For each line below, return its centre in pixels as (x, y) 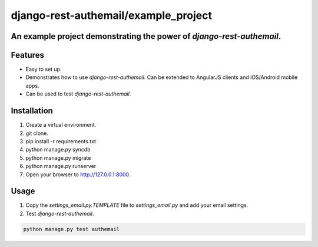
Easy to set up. (44, 69)
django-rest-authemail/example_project (111, 15)
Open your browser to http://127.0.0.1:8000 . (78, 174)
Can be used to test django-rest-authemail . (78, 94)
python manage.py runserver (61, 166)
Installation (32, 111)
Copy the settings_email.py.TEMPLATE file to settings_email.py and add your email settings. (137, 205)
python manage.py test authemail (72, 229)
